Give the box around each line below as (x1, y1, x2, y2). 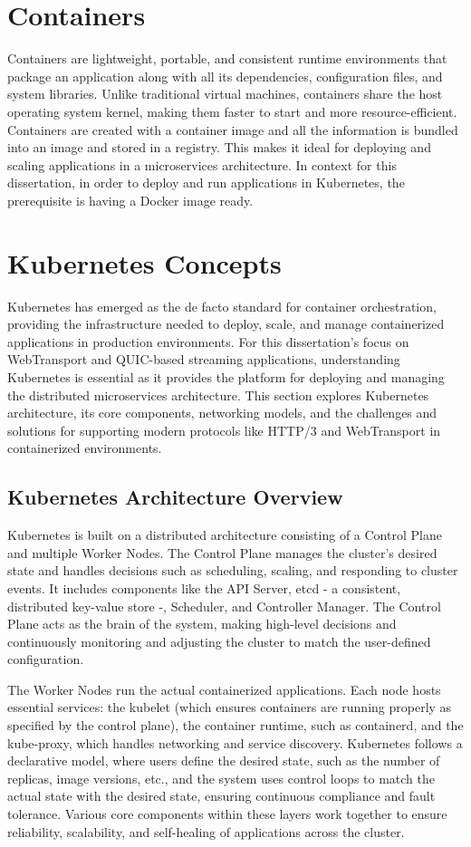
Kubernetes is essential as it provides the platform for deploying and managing (7, 367, 445, 386)
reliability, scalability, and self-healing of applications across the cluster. (7, 822, 405, 841)
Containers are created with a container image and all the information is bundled (7, 120, 458, 139)
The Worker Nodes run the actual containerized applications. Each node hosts (7, 679, 441, 698)
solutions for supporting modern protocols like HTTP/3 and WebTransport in (7, 420, 441, 439)
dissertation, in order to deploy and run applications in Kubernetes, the (7, 173, 405, 192)
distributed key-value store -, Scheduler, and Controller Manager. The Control (7, 596, 441, 615)
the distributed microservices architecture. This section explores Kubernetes (7, 385, 429, 404)
